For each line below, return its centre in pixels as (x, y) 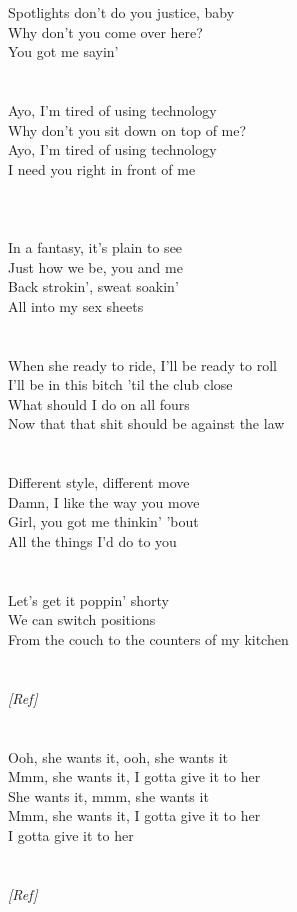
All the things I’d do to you (92, 541)
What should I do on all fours (99, 403)
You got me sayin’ (63, 51)
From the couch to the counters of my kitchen (148, 639)
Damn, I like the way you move (104, 501)
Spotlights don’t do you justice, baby (121, 12)
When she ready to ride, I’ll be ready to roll (142, 364)
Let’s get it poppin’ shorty (89, 599)
